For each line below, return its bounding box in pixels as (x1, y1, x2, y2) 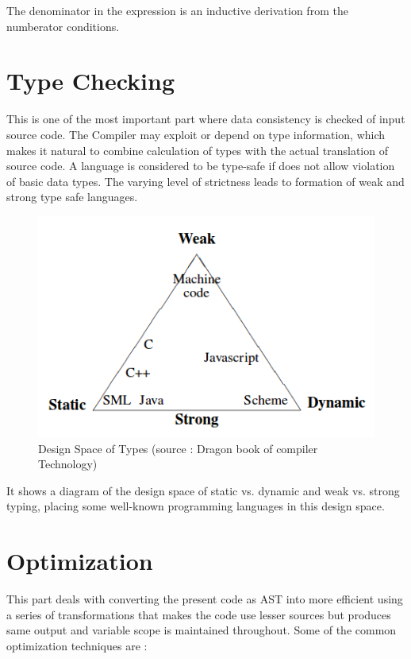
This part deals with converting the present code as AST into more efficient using (6, 591, 403, 607)
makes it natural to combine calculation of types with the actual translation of (6, 141, 388, 158)
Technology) (38, 455, 98, 472)
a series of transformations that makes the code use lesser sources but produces (6, 606, 391, 622)
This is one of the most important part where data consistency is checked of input (6, 110, 405, 127)
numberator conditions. (6, 17, 120, 34)
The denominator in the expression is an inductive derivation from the (6, 2, 348, 18)
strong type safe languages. (6, 188, 138, 205)
